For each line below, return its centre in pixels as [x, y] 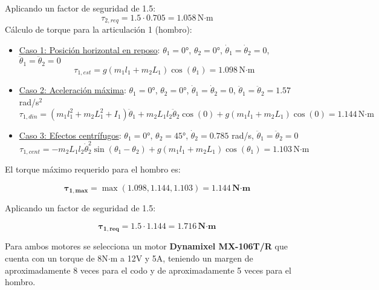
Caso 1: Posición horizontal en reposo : [89, 49]
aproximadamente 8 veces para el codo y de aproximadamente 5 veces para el [148, 270]
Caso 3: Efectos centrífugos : [70, 135]
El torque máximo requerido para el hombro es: [93, 169]
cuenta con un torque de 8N [57, 258]
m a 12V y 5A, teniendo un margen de [182, 258]
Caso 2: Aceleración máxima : [73, 90]
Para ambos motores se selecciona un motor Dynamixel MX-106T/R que [146, 246]
